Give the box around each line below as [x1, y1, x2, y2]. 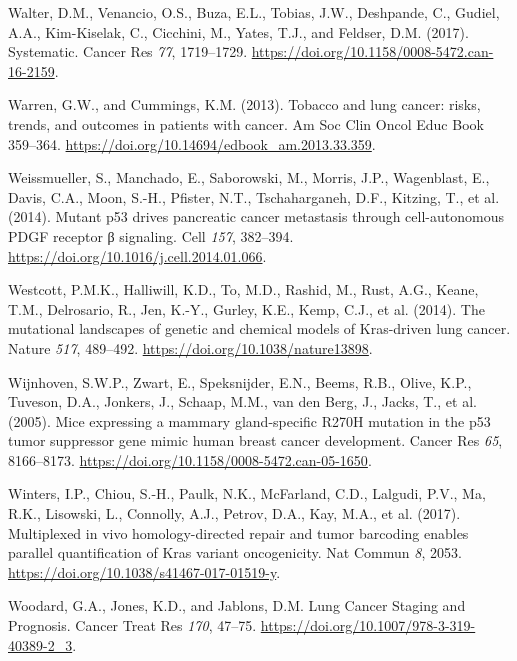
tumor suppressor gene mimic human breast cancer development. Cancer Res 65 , [8, 430, 503, 451]
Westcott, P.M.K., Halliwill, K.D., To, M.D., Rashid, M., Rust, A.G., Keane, [8, 279, 479, 300]
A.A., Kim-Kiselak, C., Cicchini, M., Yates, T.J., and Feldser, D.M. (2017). [8, 21, 469, 42]
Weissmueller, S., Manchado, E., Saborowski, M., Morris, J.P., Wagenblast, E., [8, 167, 490, 188]
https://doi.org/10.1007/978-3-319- [260, 615, 476, 636]
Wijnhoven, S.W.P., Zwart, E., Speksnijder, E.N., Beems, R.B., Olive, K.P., [8, 371, 472, 392]
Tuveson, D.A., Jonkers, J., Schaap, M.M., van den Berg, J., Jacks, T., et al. [8, 391, 477, 412]
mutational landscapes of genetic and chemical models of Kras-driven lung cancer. [8, 318, 511, 339]
